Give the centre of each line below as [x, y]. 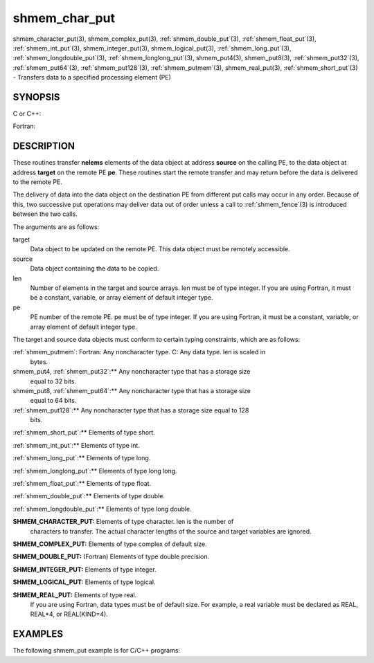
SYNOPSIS [36, 97]
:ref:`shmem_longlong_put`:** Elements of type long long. [95, 471]
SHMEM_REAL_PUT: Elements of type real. [75, 594]
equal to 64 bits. [53, 401]
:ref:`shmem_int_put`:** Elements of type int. [76, 445]
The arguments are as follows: [56, 227]
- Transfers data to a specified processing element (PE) [92, 78]
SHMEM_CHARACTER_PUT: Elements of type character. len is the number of [123, 522]
